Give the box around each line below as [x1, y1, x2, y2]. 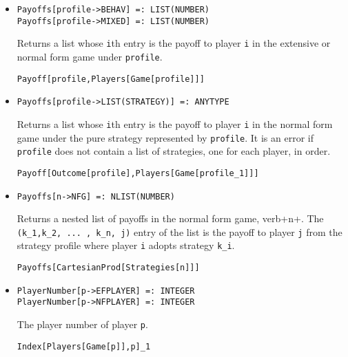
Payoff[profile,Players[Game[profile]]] [17, 74, 205, 84]
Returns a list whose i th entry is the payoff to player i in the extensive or [17, 36, 331, 50]
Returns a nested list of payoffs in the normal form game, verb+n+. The [17, 211, 324, 226]
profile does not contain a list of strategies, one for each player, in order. [17, 144, 331, 158]
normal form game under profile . [17, 49, 163, 63]
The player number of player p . [17, 317, 148, 332]
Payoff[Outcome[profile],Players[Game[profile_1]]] [17, 168, 259, 178]
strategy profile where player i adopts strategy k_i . [17, 238, 235, 252]
